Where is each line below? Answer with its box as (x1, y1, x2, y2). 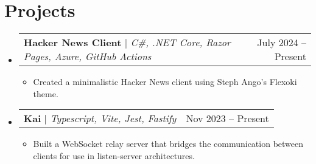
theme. (33, 87, 58, 100)
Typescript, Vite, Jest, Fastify (50, 111, 177, 126)
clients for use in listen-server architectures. (33, 149, 195, 162)
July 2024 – (257, 35, 306, 50)
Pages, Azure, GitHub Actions (23, 49, 152, 64)
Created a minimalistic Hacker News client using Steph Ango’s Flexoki (33, 75, 297, 88)
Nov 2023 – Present (186, 111, 269, 126)
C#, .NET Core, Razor (130, 35, 231, 50)
